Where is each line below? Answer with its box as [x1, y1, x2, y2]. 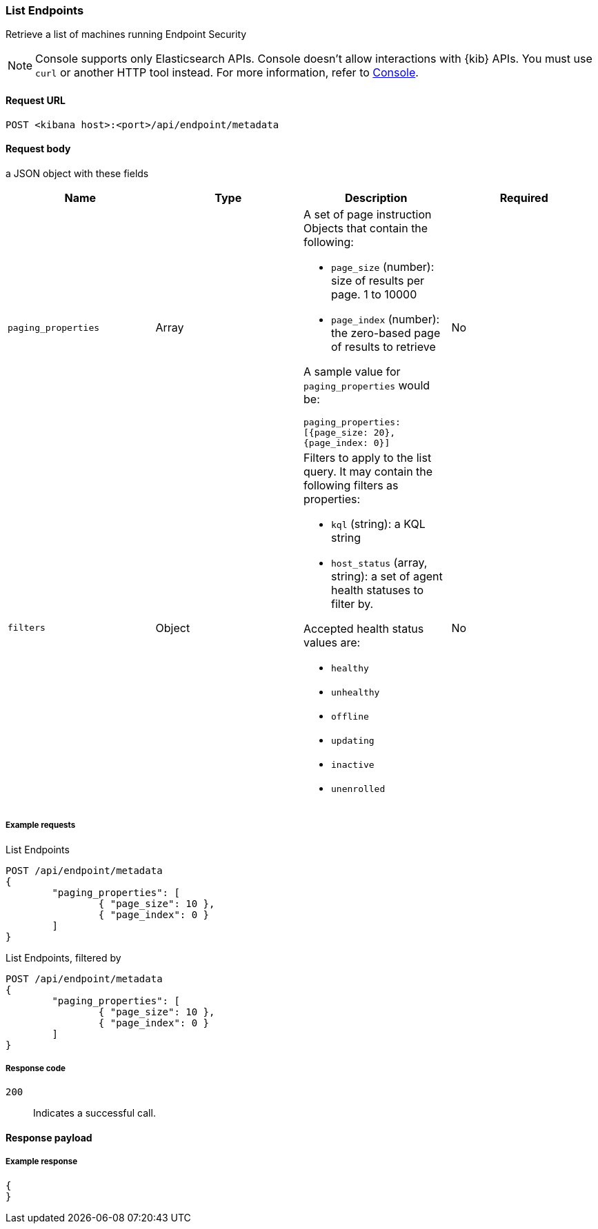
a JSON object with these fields [6, 167, 149, 179]
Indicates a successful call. [33, 1107, 156, 1119]
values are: [303, 635, 361, 649]
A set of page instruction [303, 207, 432, 221]
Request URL [6, 94, 66, 106]
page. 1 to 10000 [331, 287, 417, 301]
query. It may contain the [303, 464, 433, 478]
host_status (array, [331, 555, 428, 569]
